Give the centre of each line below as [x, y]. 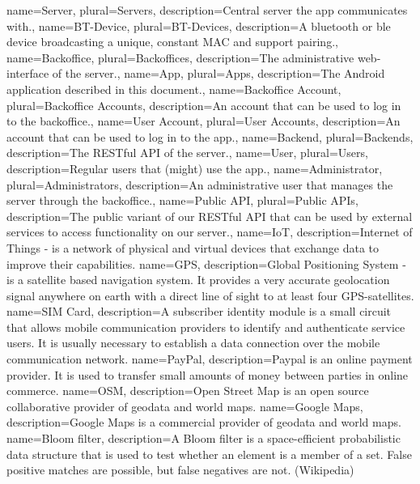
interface [28, 73]
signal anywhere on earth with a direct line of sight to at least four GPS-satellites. [210, 295]
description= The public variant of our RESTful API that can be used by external [210, 216]
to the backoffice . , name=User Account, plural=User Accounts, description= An [204, 121]
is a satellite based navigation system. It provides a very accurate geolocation [198, 280]
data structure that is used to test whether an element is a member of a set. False [209, 454]
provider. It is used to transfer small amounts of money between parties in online [208, 374]
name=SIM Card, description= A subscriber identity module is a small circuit [199, 311]
